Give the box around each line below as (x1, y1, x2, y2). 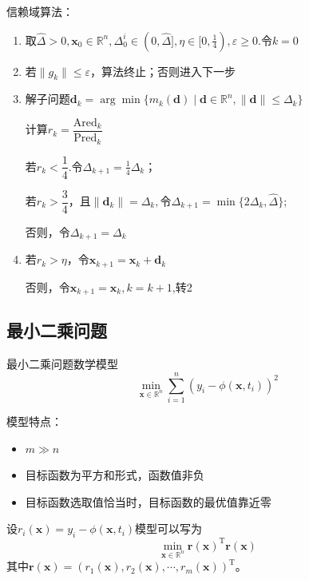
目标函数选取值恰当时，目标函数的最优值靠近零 (25, 493, 271, 510)
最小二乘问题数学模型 (6, 356, 118, 372)
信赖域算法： (6, 3, 73, 19)
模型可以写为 (135, 520, 203, 537)
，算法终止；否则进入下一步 (90, 62, 236, 79)
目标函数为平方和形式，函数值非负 (25, 467, 204, 483)
